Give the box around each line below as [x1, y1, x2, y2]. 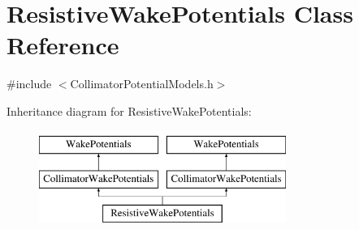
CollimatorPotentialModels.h [70, 75, 214, 92]
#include [6, 75, 52, 92]
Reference [6, 28, 119, 61]
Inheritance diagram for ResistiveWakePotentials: [6, 102, 252, 119]
